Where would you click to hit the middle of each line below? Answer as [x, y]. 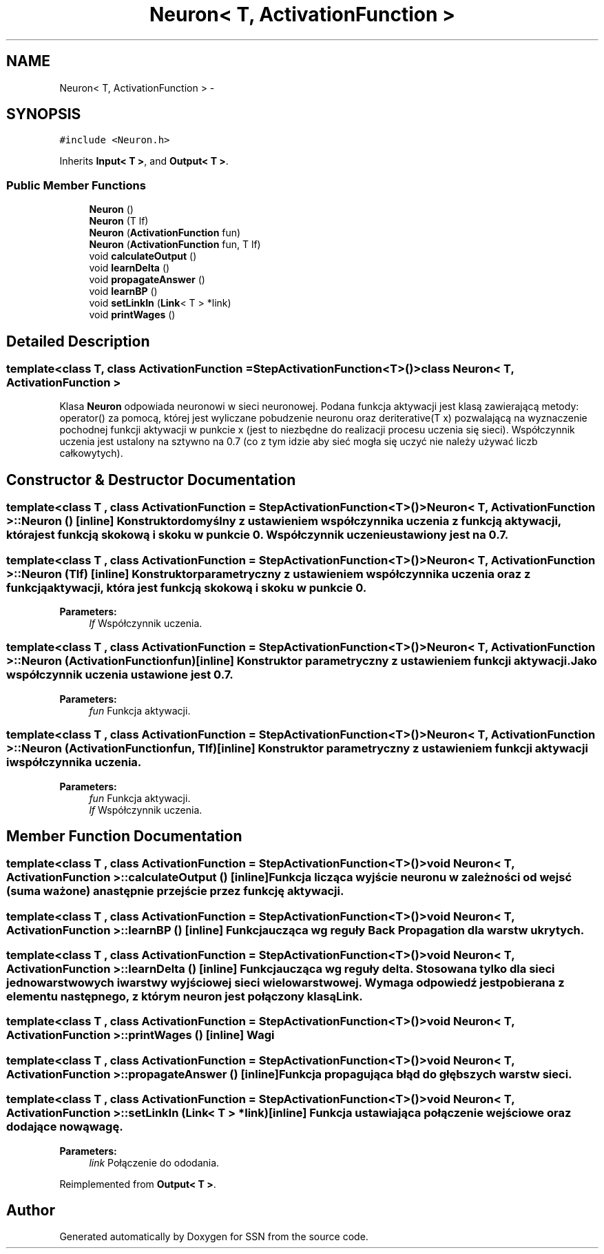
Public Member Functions [76, 185]
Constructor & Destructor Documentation [151, 480]
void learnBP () [123, 291]
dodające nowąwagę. [65, 1127]
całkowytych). [91, 453]
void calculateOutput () [143, 256]
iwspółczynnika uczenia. [74, 762]
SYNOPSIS [44, 114]
